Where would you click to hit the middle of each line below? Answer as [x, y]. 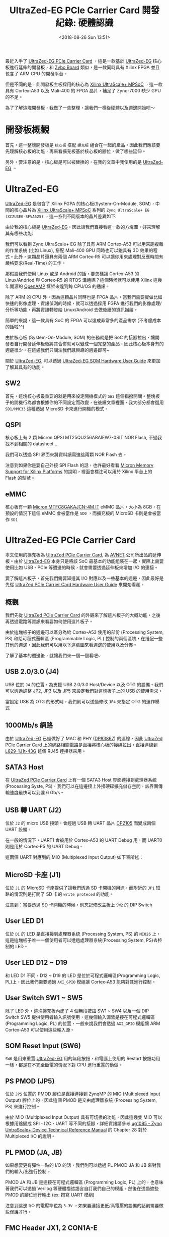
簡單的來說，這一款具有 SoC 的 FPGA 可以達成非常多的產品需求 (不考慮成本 [83, 320]
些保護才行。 [18, 1212]
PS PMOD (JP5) [30, 1081]
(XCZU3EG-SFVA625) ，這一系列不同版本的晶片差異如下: [61, 216]
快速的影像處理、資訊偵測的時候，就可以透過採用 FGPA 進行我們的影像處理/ [83, 303]
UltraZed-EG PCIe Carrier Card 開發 [84, 10]
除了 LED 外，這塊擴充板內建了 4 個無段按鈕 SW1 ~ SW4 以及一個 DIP [77, 1011]
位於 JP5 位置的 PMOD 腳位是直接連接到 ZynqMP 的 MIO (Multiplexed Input [83, 1094]
